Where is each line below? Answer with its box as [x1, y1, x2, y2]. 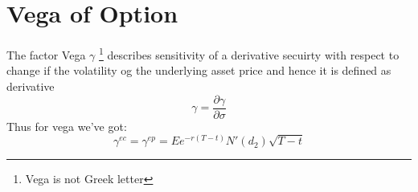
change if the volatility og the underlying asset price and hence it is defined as [6, 62, 391, 79]
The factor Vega [6, 46, 86, 63]
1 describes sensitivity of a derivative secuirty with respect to [99, 44, 400, 63]
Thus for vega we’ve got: [6, 117, 127, 134]
